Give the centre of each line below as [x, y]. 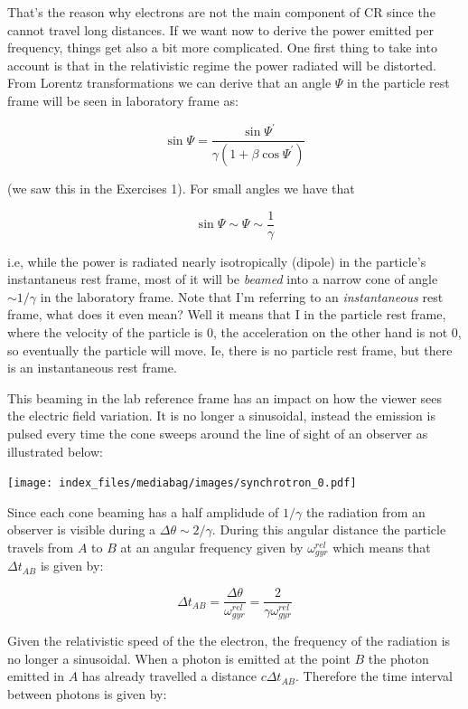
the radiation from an [365, 511]
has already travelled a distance [169, 676]
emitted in [36, 676]
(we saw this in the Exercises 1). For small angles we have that [181, 188]
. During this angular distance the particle [329, 529]
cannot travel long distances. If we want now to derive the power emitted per [220, 29]
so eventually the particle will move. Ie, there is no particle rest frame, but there [230, 350]
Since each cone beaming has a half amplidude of [143, 511]
